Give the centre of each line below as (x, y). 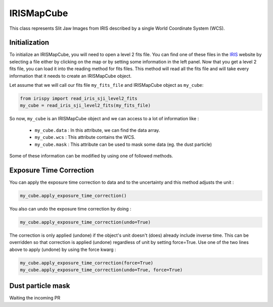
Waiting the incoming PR (35, 298)
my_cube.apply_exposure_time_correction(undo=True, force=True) (101, 270)
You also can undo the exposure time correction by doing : (70, 209)
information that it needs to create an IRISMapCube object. (71, 76)
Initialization (29, 43)
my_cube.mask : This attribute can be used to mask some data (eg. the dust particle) (123, 144)
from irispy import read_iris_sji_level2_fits (79, 98)
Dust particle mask (40, 286)
